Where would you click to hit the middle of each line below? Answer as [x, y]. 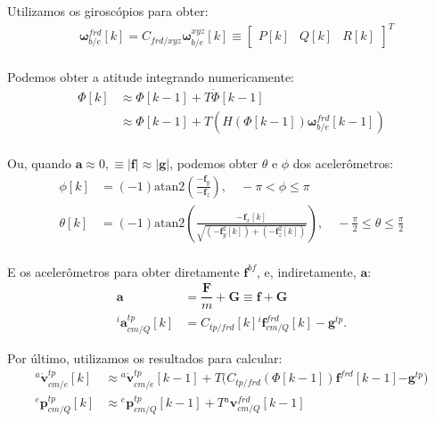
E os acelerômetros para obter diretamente [123, 271]
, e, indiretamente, [307, 271]
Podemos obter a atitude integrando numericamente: [151, 77]
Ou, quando [39, 163]
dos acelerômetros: [343, 163]
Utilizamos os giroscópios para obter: [108, 11]
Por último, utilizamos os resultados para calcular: [145, 357]
